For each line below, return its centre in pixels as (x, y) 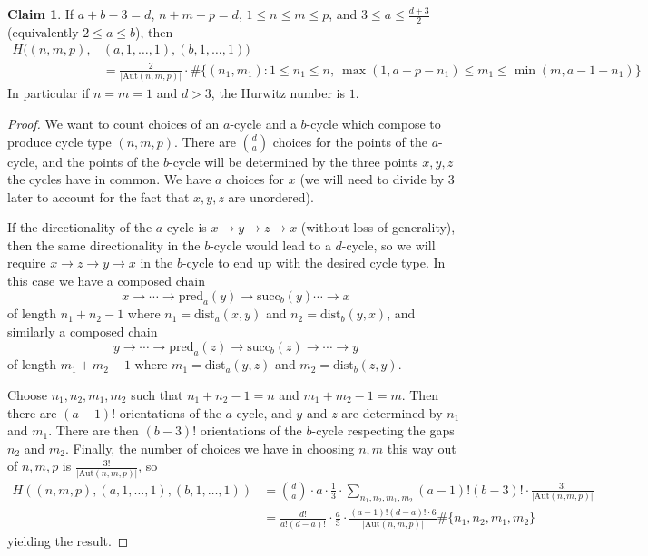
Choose (28, 395)
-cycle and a (263, 123)
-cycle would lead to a (270, 244)
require (27, 263)
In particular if (49, 93)
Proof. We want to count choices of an (113, 123)
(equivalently (43, 31)
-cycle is (185, 227)
